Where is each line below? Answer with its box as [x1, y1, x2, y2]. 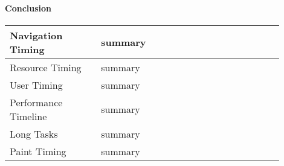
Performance [10, 95, 63, 109]
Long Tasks [10, 126, 58, 141]
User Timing [10, 77, 63, 92]
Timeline [10, 109, 47, 123]
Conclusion [5, 1, 52, 14]
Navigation [10, 28, 63, 42]
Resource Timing [10, 60, 82, 74]
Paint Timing [10, 144, 66, 158]
